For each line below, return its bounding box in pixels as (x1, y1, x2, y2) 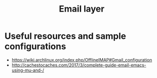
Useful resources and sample (4, 31, 126, 42)
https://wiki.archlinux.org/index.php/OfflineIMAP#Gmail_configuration (11, 57, 152, 62)
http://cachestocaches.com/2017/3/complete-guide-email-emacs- (11, 62, 146, 68)
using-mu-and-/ (11, 67, 45, 73)
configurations (4, 41, 67, 52)
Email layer (59, 3, 105, 15)
